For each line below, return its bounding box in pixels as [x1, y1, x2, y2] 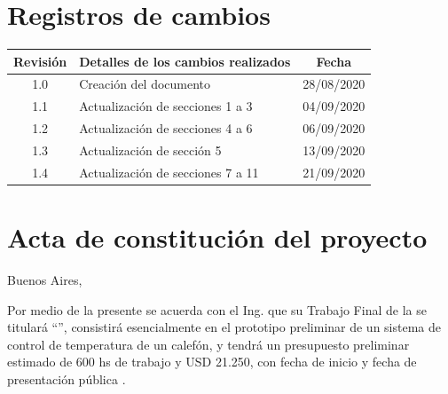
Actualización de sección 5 [79, 141, 222, 159]
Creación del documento [79, 75, 211, 93]
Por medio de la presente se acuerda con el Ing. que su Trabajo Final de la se [7, 300, 427, 319]
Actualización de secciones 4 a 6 [79, 119, 253, 138]
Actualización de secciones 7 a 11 [79, 162, 259, 181]
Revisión [13, 51, 67, 70]
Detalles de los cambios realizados [79, 51, 291, 70]
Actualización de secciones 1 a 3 [79, 97, 253, 115]
